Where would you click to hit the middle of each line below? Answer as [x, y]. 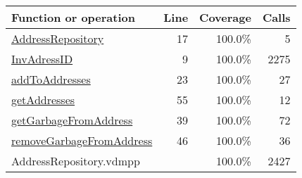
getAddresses [43, 100]
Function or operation [73, 17]
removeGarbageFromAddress [82, 140]
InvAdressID [42, 59]
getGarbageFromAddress [72, 120]
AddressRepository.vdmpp [76, 161]
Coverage [225, 17]
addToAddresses [51, 79]
